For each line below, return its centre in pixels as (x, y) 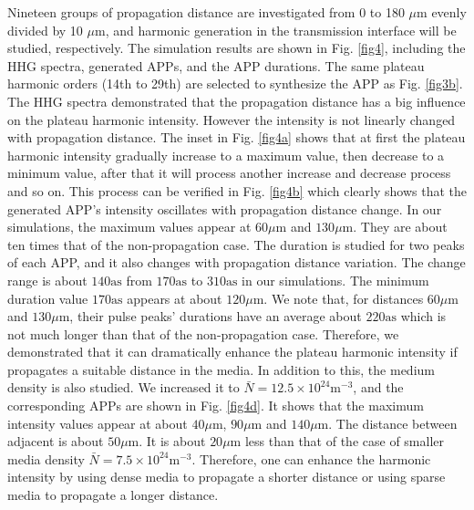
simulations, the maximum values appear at (129, 227)
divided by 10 (45, 30)
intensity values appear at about (98, 423)
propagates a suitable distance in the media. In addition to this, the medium (221, 369)
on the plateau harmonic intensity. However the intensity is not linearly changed (232, 119)
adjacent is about (56, 441)
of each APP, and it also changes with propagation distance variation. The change (237, 262)
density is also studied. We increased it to (124, 387)
